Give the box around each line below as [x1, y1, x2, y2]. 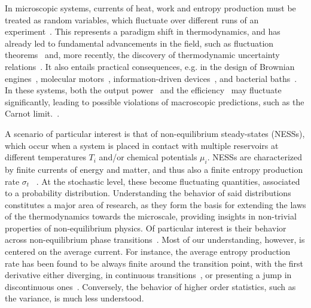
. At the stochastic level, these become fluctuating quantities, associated [36, 175, 300, 187]
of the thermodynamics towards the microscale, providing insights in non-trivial [5, 210, 297, 222]
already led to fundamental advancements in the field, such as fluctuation [5, 36, 274, 49]
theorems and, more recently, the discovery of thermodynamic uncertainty [5, 48, 280, 61]
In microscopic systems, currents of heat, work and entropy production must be [5, 2, 296, 14]
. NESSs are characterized [207, 151, 303, 163]
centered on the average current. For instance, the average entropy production [5, 245, 291, 258]
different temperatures [5, 151, 86, 163]
